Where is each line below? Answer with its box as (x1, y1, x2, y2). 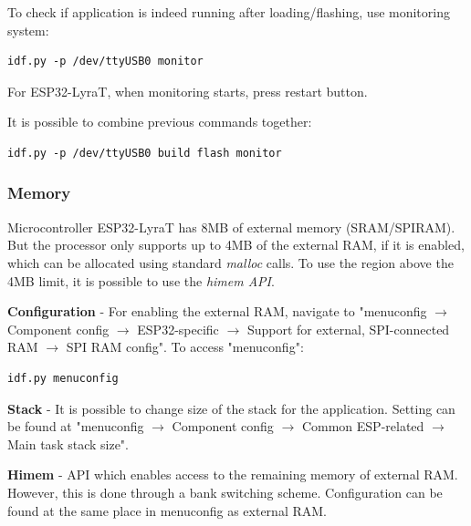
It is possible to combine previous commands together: (7, 112, 312, 131)
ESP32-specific (137, 319, 219, 338)
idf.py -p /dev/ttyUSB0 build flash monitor (7, 146, 282, 160)
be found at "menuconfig (7, 417, 144, 436)
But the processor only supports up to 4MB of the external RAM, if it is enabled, (7, 235, 465, 254)
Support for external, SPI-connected (246, 319, 450, 338)
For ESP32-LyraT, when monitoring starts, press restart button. (7, 81, 368, 100)
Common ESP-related (301, 417, 424, 436)
